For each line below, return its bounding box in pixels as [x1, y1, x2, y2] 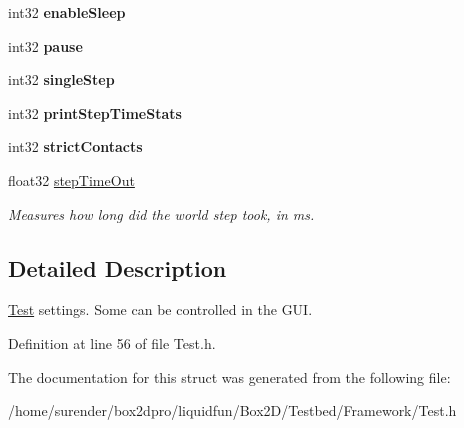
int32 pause [8, 35, 83, 56]
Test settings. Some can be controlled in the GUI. [8, 299, 313, 320]
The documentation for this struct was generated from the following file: [8, 366, 451, 387]
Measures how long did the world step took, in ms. [8, 203, 315, 224]
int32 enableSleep [8, 2, 126, 22]
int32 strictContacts [8, 136, 143, 157]
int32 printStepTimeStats [8, 102, 182, 123]
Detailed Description [8, 252, 227, 283]
